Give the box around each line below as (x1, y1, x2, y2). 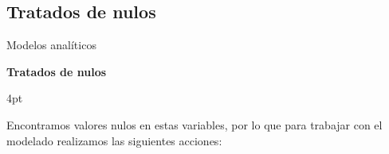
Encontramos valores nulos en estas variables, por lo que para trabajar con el (6, 116, 383, 133)
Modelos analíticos (6, 37, 96, 53)
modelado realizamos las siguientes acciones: (6, 132, 222, 148)
